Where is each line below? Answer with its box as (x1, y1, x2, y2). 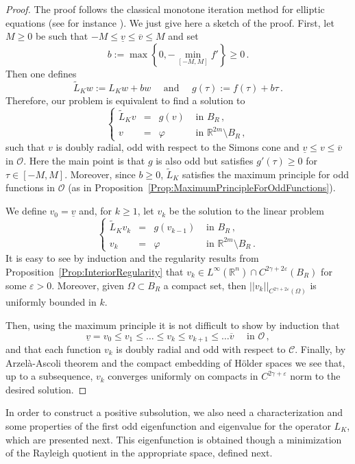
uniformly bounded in (5, 295, 97, 309)
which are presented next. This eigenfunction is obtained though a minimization (5, 432, 342, 446)
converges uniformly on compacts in (108, 369, 258, 383)
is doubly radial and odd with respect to (116, 342, 286, 356)
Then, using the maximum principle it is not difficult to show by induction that (5, 317, 340, 332)
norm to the (290, 369, 341, 383)
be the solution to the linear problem (169, 204, 324, 218)
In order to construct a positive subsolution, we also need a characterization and (5, 405, 343, 419)
